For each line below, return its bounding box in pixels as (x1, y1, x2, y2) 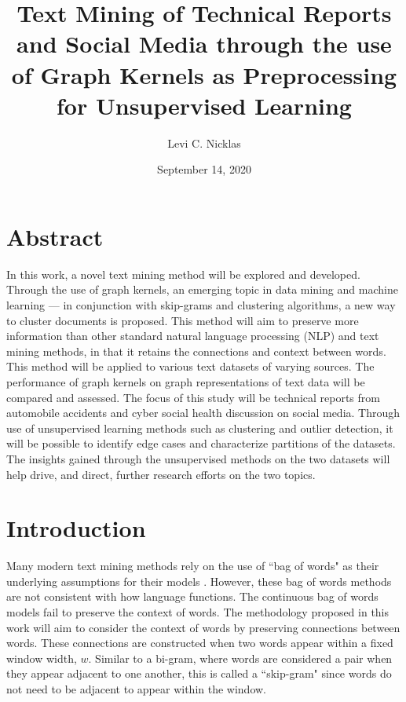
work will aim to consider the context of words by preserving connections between (6, 619, 401, 635)
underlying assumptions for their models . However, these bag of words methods (6, 572, 392, 589)
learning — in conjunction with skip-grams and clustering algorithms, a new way (6, 297, 396, 313)
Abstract (6, 220, 104, 252)
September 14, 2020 (157, 161, 251, 177)
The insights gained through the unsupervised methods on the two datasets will (6, 450, 390, 466)
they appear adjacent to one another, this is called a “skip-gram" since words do (6, 665, 392, 682)
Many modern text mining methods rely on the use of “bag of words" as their (6, 558, 379, 574)
